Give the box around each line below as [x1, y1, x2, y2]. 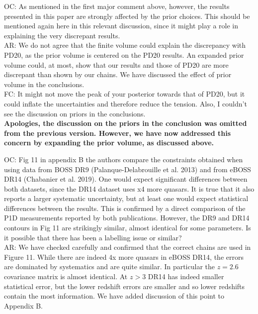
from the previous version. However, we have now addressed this [4, 127, 231, 138]
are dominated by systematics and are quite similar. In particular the [4, 261, 215, 272]
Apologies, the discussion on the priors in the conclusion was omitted [4, 118, 247, 128]
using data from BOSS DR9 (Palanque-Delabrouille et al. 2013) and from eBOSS [4, 164, 251, 174]
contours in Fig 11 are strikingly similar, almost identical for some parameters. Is [4, 222, 251, 233]
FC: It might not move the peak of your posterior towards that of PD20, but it [4, 89, 245, 99]
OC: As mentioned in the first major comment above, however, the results [4, 1, 230, 11]
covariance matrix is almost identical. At [4, 271, 128, 282]
